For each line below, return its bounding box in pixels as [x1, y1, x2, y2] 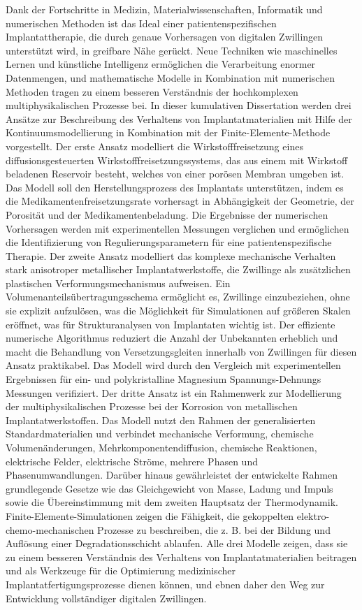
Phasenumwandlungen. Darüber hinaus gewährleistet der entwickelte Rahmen [6, 467, 338, 482]
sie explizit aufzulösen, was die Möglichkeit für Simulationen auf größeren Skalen [6, 303, 351, 318]
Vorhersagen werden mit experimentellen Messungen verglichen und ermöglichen [6, 221, 349, 235]
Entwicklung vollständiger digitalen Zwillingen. [6, 590, 207, 605]
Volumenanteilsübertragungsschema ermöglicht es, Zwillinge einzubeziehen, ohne [6, 289, 350, 304]
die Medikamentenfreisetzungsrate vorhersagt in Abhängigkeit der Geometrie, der [6, 194, 354, 208]
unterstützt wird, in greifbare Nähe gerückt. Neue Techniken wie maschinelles [6, 43, 338, 57]
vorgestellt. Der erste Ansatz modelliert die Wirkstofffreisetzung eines [6, 138, 303, 153]
